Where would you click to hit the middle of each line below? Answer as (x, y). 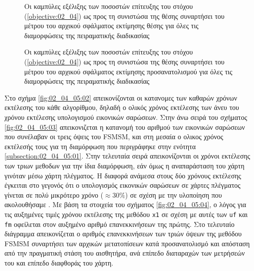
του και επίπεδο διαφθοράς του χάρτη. (59, 262)
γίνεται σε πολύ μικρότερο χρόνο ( (54, 194)
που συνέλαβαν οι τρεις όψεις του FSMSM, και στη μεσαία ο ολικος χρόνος (114, 136)
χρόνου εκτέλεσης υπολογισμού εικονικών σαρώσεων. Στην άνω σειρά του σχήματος (126, 117)
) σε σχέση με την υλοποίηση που (173, 194)
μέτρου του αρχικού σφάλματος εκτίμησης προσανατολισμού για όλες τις (128, 71)
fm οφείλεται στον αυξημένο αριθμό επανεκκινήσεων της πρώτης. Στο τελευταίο (120, 224)
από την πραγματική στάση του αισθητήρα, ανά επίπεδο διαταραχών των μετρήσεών (125, 253)
